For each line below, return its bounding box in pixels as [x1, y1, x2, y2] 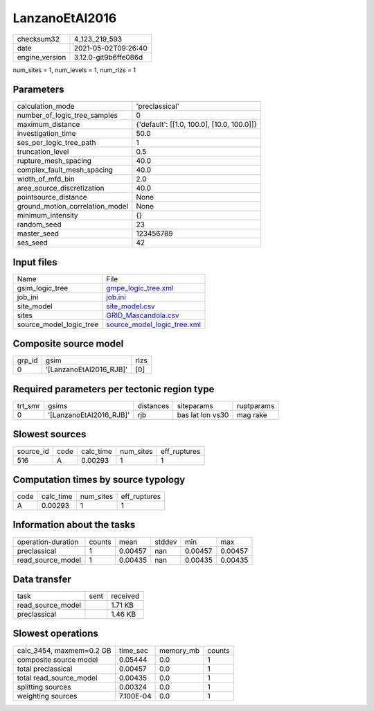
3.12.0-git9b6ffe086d [73, 52, 143, 62]
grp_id [17, 355, 38, 365]
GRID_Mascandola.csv [106, 310, 179, 320]
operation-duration [17, 537, 79, 547]
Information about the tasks [12, 519, 136, 531]
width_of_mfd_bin [17, 174, 75, 184]
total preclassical [17, 664, 73, 674]
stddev [154, 537, 177, 547]
